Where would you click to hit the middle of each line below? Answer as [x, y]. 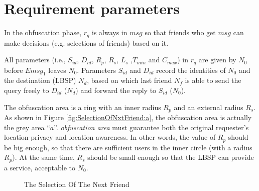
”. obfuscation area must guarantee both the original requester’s [151, 127]
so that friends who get [180, 32]
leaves [57, 70]
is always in [109, 32]
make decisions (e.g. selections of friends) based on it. [86, 42]
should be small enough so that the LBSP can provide [171, 157]
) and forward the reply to [116, 90]
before [14, 70]
